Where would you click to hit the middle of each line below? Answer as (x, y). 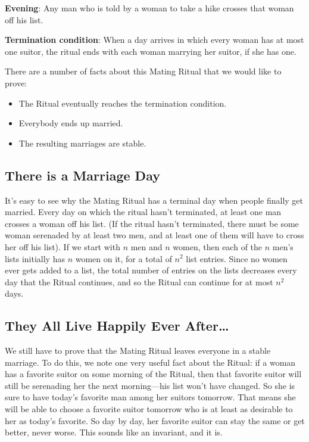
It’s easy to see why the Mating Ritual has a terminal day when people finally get (154, 200)
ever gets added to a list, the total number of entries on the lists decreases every (151, 270)
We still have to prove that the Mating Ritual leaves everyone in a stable (138, 351)
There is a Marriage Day (82, 175)
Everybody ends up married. (71, 123)
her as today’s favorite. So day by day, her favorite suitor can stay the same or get (155, 420)
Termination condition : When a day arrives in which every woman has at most (154, 40)
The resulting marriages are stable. (82, 143)
